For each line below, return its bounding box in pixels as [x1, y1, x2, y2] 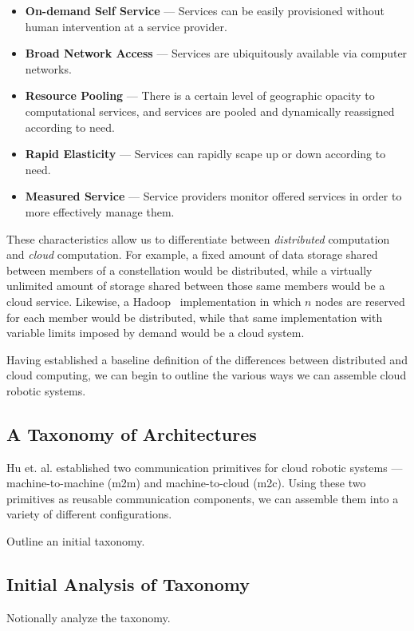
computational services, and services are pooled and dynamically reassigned [25, 102, 395, 119]
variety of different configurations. [6, 506, 172, 522]
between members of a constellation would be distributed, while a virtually [6, 261, 373, 278]
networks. [25, 60, 72, 77]
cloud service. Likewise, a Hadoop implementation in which [6, 292, 302, 309]
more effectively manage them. [25, 203, 175, 220]
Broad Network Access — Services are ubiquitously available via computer [25, 45, 408, 62]
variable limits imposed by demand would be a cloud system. [6, 324, 305, 341]
